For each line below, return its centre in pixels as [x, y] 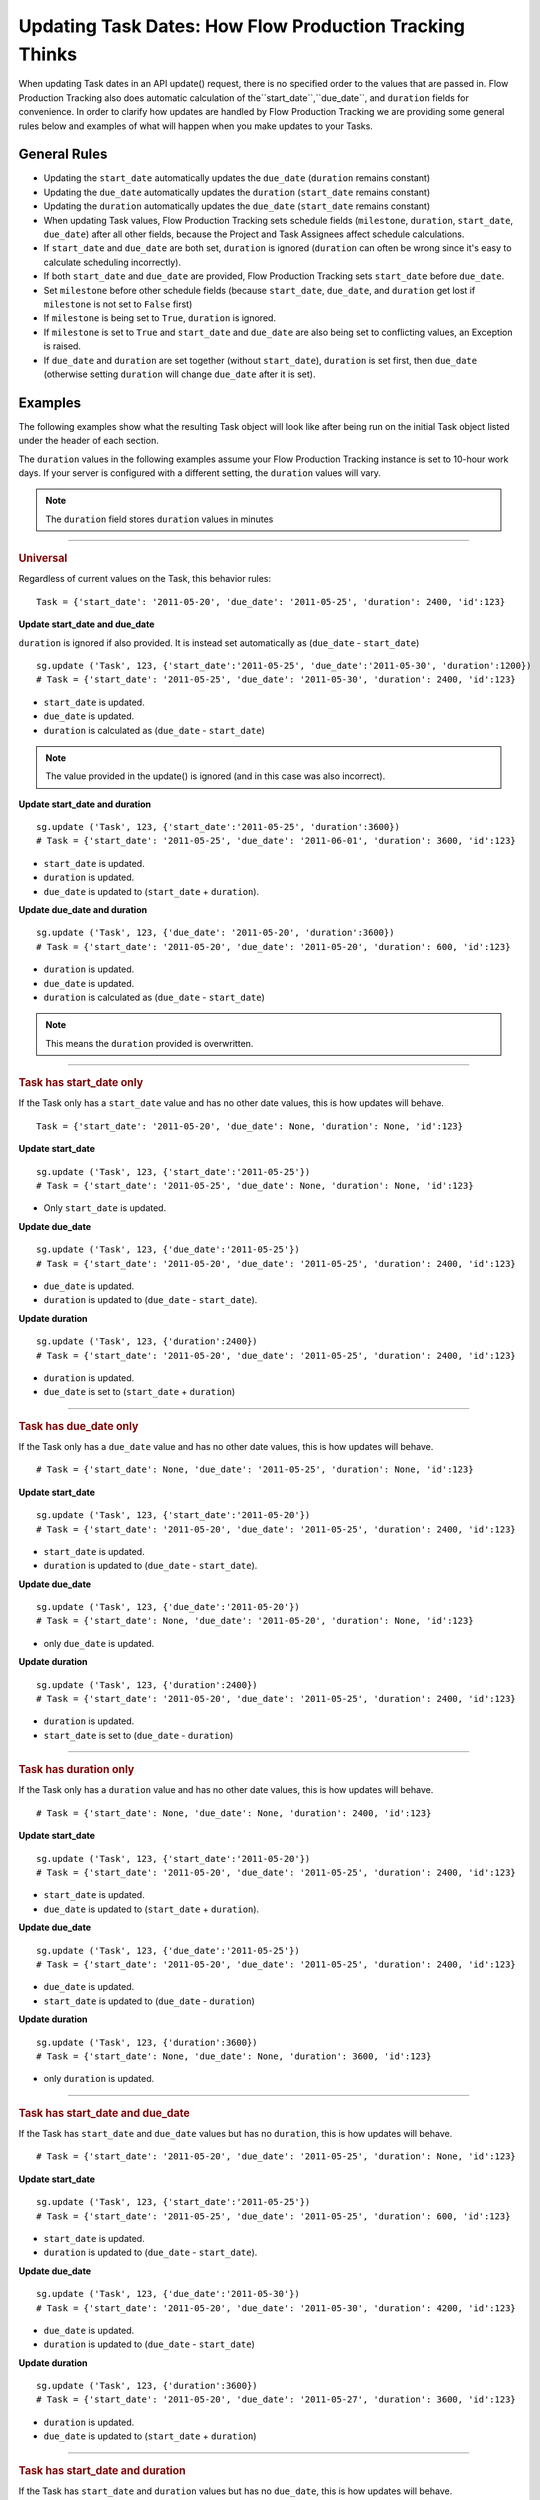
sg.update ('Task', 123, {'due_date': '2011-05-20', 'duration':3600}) [215, 933]
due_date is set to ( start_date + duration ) [139, 1392]
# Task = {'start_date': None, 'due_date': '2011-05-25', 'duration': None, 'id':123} [255, 1469]
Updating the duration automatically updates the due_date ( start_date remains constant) [236, 206]
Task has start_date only [81, 1083]
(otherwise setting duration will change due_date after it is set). [179, 374]
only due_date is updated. [99, 1643]
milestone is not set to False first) [118, 304]
